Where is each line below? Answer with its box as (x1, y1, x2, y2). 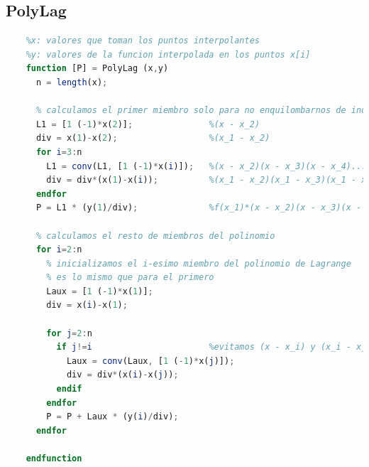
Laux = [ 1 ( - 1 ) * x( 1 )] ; (46, 286, 153, 296)
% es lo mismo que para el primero (46, 272, 214, 283)
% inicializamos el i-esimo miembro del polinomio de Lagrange (46, 258, 351, 269)
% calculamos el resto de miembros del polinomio (35, 230, 275, 241)
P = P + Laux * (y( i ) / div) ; (46, 412, 179, 422)
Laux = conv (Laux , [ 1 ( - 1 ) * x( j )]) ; (66, 355, 235, 366)
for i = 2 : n (35, 245, 82, 255)
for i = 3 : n (35, 146, 82, 157)
